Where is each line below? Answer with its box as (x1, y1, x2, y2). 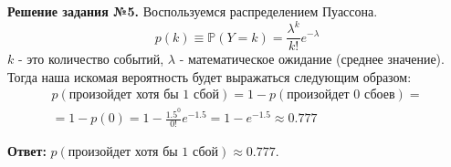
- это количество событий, (17, 49, 164, 68)
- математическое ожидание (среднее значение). (179, 49, 445, 68)
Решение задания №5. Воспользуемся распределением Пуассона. (7, 2, 378, 20)
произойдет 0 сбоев (287, 89, 395, 102)
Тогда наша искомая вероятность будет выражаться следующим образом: (7, 67, 412, 86)
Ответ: (7, 141, 47, 161)
